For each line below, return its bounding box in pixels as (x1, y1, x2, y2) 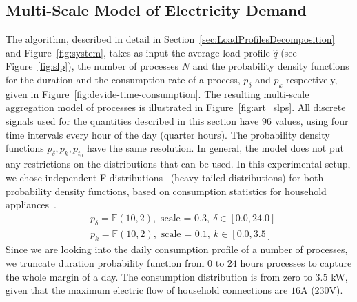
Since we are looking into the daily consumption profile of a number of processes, (6, 242, 348, 256)
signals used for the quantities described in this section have (6, 113, 259, 128)
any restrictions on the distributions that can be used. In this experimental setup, (6, 157, 351, 171)
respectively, (286, 72, 338, 86)
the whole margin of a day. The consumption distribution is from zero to (6, 269, 312, 283)
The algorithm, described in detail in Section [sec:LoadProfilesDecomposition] (6, 32, 335, 46)
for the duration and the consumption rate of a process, (6, 72, 241, 86)
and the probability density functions (192, 59, 349, 73)
